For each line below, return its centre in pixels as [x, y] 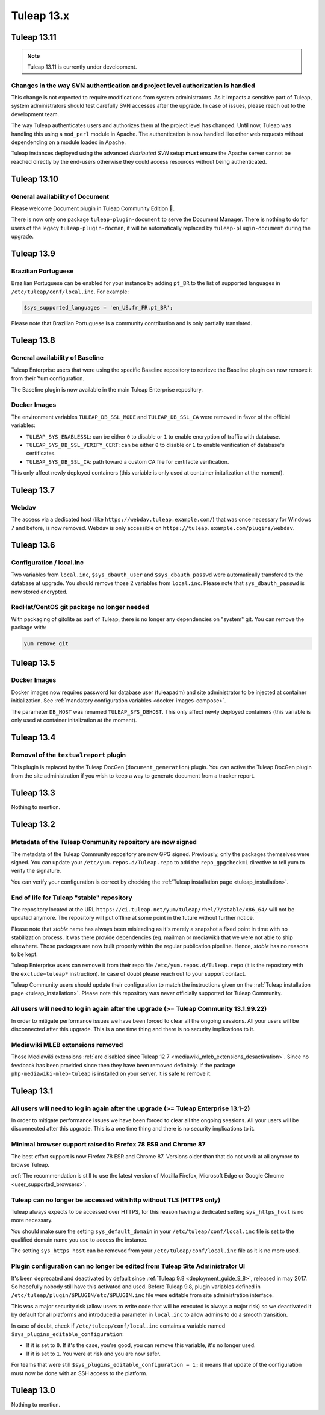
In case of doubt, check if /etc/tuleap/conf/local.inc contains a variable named [118, 1326]
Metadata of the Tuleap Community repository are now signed [104, 842]
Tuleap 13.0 [33, 1391]
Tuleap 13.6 [33, 545]
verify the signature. [36, 871]
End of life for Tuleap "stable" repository [72, 898]
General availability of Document [60, 196]
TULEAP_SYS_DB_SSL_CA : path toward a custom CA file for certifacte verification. [128, 461]
